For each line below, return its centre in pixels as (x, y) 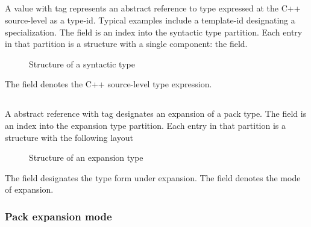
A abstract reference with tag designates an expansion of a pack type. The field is (156, 113)
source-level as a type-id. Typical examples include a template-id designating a (150, 20)
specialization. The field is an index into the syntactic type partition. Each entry (154, 32)
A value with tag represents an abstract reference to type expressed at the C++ (153, 8)
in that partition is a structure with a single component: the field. (126, 44)
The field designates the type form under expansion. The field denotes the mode (153, 177)
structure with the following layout (69, 137)
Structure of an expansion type (86, 157)
